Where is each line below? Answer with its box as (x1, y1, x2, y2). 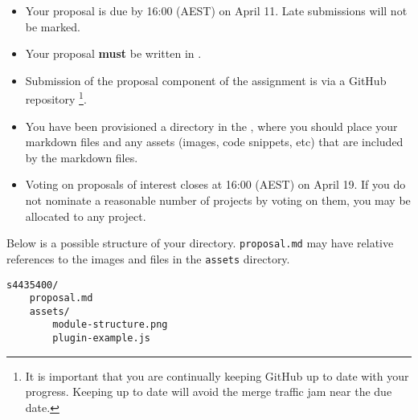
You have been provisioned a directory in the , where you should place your (25, 117, 398, 134)
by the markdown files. (25, 149, 138, 165)
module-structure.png (52, 319, 168, 331)
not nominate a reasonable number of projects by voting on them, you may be (25, 192, 411, 208)
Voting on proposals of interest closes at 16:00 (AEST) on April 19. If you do (25, 176, 406, 193)
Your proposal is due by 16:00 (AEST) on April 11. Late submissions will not (25, 2, 408, 18)
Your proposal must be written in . (25, 45, 202, 62)
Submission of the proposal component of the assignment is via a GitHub (25, 71, 387, 88)
